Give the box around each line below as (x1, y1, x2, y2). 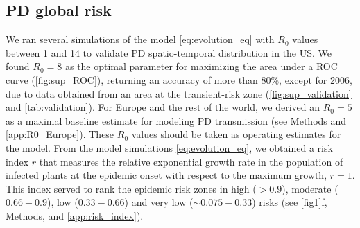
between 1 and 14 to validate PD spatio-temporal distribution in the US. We (6, 45, 332, 60)
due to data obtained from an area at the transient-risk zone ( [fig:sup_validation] (6, 86, 352, 100)
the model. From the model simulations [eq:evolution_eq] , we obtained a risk (6, 140, 333, 155)
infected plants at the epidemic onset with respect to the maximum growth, (6, 168, 327, 182)
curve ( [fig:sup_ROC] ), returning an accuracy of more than (6, 72, 258, 87)
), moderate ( (282, 181, 338, 195)
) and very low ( (124, 195, 194, 209)
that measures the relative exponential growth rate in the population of (39, 154, 343, 168)
